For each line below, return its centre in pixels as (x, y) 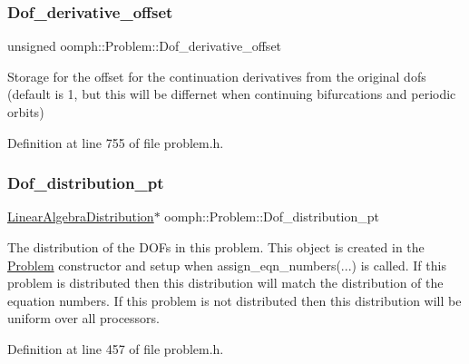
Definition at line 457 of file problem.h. (116, 348)
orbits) (26, 112)
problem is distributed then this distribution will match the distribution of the (225, 283)
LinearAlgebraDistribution (81, 216)
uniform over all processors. (83, 318)
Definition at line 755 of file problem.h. (116, 142)
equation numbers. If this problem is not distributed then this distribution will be (234, 300)
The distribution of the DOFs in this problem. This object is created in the (216, 247)
